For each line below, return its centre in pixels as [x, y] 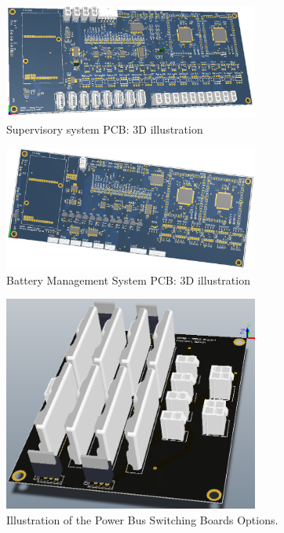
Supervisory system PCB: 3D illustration [105, 129]
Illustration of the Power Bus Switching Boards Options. [142, 519]
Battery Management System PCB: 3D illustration [128, 279]
